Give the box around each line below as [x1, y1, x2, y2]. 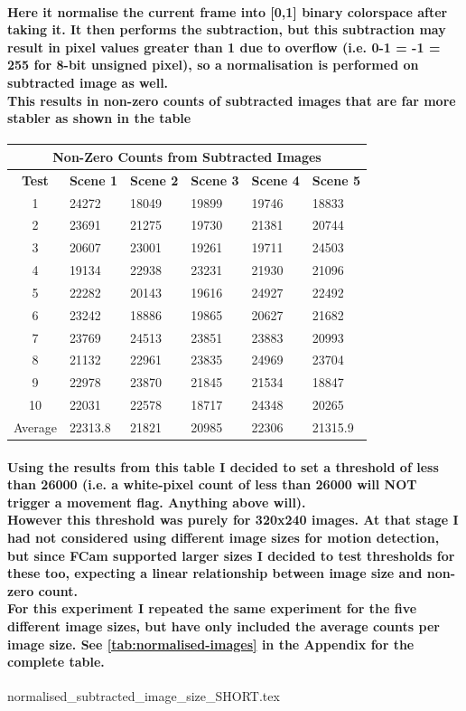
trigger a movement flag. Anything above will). [7, 492, 306, 511]
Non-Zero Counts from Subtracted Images [52, 147, 322, 166]
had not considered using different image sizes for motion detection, [7, 528, 440, 547]
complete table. [7, 652, 105, 671]
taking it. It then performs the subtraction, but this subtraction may [7, 20, 446, 39]
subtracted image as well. [7, 72, 169, 91]
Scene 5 [312, 170, 360, 189]
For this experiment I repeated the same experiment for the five [7, 599, 417, 618]
